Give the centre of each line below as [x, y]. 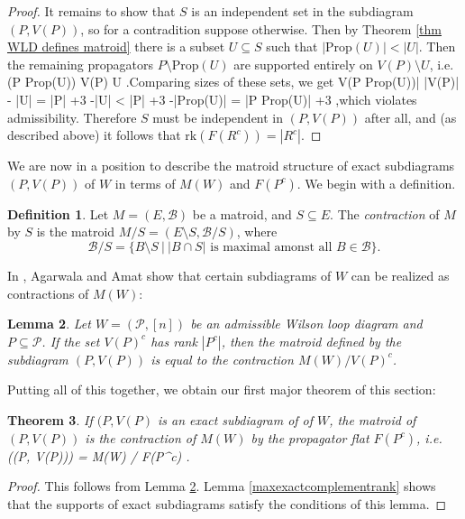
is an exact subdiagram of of [236, 419]
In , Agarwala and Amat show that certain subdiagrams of [169, 275]
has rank [174, 341]
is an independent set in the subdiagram [302, 11]
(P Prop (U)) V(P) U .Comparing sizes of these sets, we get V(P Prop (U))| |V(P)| [233, 82]
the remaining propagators [80, 64]
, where [257, 232]
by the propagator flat [310, 437]
